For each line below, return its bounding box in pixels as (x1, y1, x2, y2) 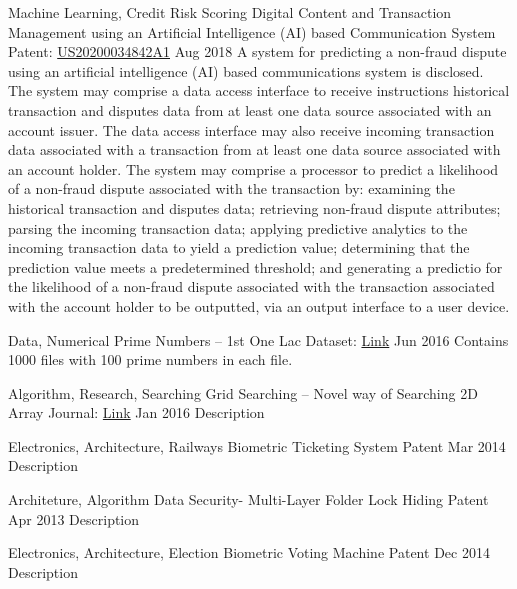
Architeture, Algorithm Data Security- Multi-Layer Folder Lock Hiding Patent (8, 489, 489, 510)
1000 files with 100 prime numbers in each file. (8, 349, 293, 370)
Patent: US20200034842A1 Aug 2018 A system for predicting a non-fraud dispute (8, 41, 507, 62)
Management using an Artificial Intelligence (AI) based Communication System (8, 21, 496, 42)
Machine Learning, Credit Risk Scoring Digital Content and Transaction (8, 2, 452, 22)
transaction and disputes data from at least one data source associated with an (8, 99, 492, 120)
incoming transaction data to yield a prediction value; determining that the (8, 237, 470, 258)
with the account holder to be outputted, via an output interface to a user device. (8, 295, 510, 316)
